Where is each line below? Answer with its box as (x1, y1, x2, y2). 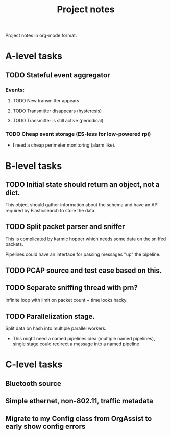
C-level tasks (5, 359, 63, 370)
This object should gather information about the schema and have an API (5, 202, 159, 208)
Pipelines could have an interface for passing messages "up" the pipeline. (5, 251, 161, 257)
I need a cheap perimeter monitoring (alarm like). (12, 142, 116, 148)
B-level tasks (5, 160, 62, 172)
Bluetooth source (5, 379, 61, 388)
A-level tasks (5, 50, 63, 62)
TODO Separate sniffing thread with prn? (5, 283, 138, 292)
